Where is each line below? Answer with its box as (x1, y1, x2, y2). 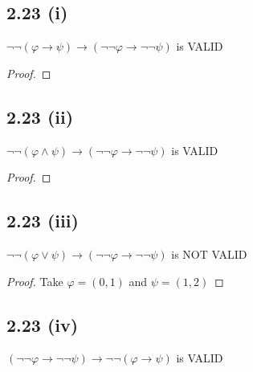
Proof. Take (6, 272, 63, 289)
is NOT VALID (171, 245, 247, 262)
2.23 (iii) (6, 208, 79, 233)
